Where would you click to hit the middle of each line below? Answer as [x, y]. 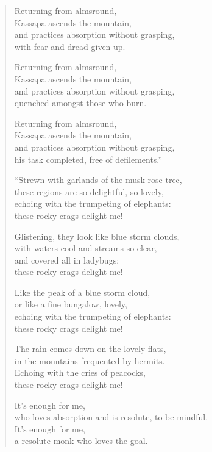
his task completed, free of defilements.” [88, 159]
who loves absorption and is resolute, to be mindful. [111, 417]
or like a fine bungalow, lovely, [71, 304]
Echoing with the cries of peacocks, [80, 372]
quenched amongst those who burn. [80, 103]
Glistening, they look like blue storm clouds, [97, 236]
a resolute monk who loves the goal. [81, 441]
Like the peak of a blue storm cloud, [82, 292]
